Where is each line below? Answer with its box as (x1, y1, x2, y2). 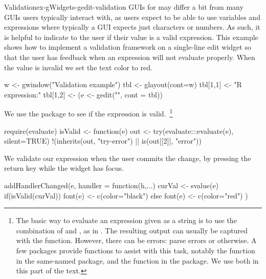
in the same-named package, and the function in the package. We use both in (16, 255, 259, 266)
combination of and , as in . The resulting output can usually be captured (16, 225, 248, 235)
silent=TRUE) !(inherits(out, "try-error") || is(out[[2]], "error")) (4, 135, 202, 146)
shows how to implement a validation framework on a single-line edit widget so (4, 42, 251, 52)
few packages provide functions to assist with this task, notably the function (16, 245, 255, 255)
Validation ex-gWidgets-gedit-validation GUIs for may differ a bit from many (4, 2, 243, 12)
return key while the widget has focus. (4, 163, 124, 173)
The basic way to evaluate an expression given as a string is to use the (16, 215, 237, 226)
